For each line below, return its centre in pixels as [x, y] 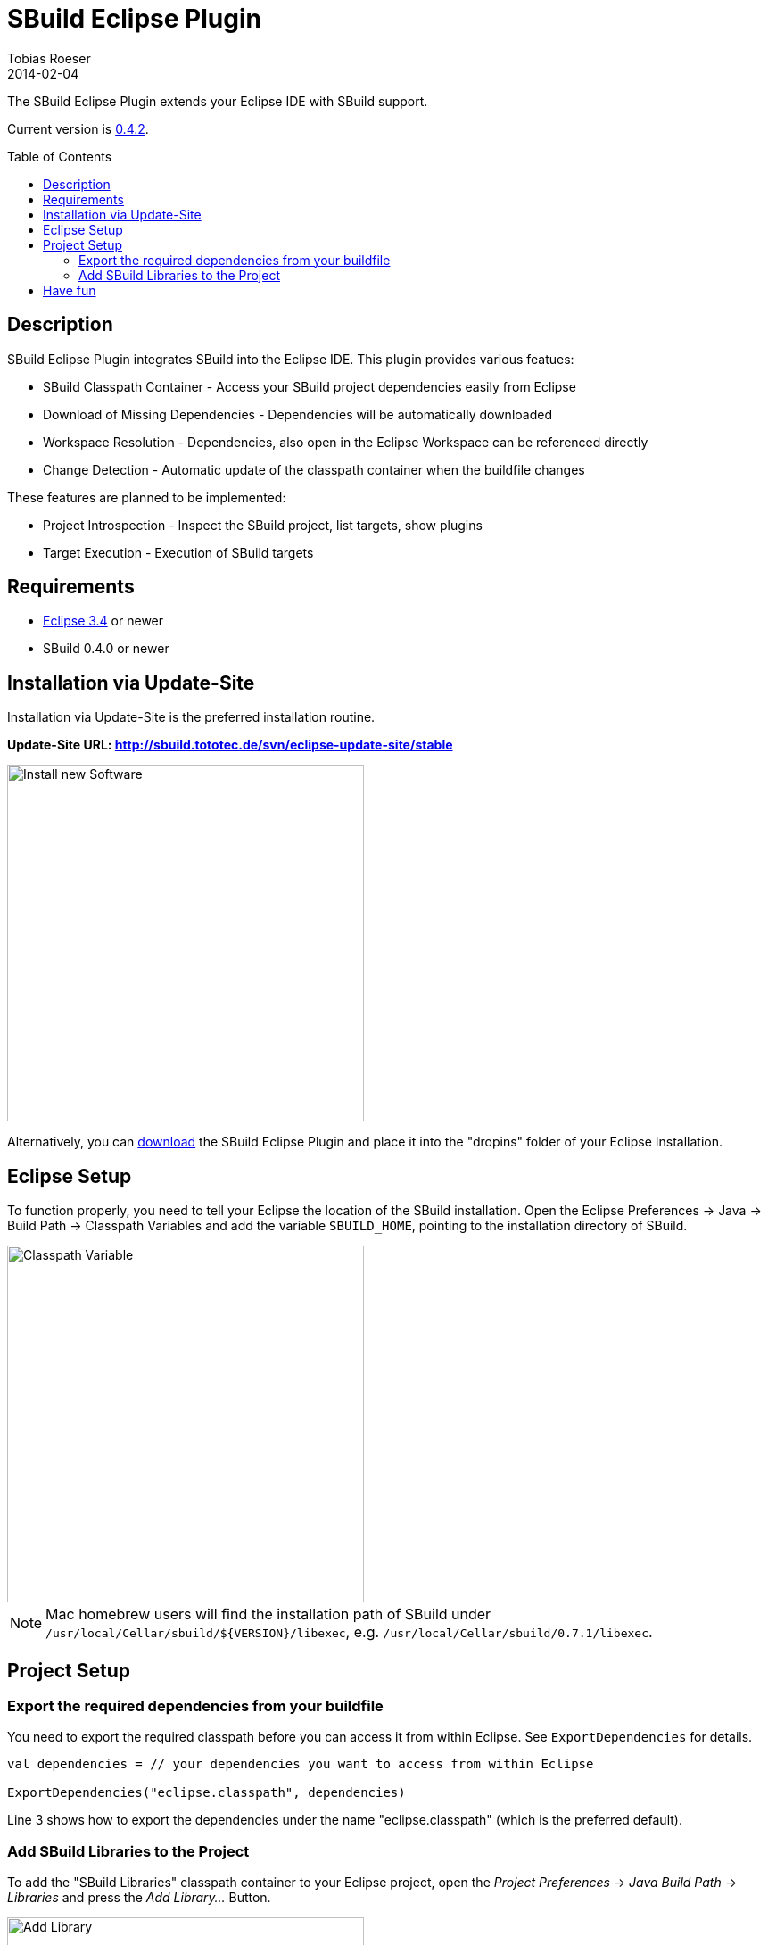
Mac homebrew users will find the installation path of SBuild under [268, 1614]
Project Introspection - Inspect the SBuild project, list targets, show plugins [263, 525]
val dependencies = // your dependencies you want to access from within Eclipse [301, 1764]
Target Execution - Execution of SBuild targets [178, 552]
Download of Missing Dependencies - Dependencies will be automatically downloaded [297, 414]
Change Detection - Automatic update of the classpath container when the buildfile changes [314, 469]
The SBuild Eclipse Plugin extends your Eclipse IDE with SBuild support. [218, 101]
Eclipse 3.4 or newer [103, 621]
